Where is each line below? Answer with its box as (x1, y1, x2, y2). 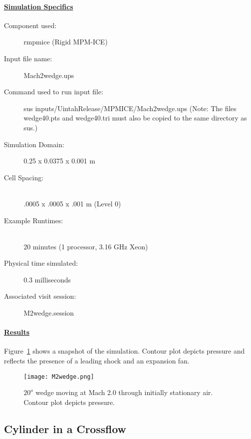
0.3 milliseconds (24, 274, 71, 284)
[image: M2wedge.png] (24, 373, 94, 380)
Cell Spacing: (4, 172, 44, 182)
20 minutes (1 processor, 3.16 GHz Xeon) (24, 241, 148, 251)
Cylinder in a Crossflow (4, 421, 126, 436)
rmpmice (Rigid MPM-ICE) (24, 37, 108, 47)
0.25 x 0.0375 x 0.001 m (24, 156, 95, 166)
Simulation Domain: (4, 139, 64, 149)
